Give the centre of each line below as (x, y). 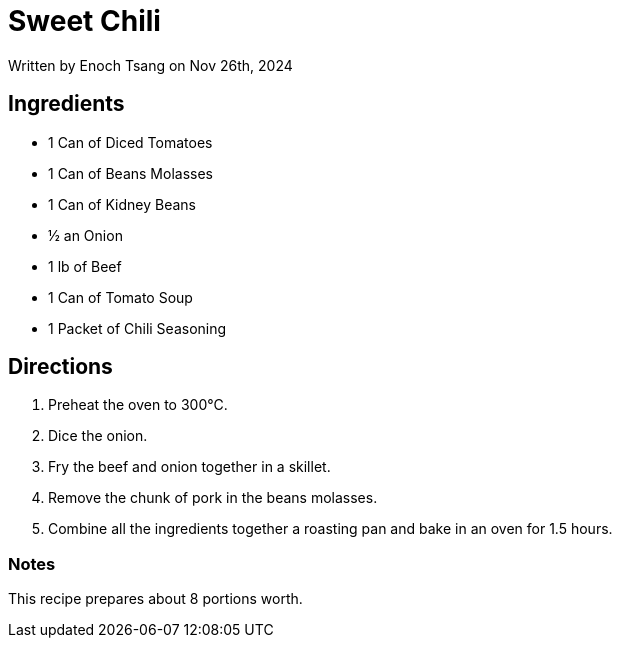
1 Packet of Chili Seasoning (137, 328)
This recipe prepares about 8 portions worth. (155, 599)
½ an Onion (85, 235)
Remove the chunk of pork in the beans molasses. (213, 498)
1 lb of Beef (85, 266)
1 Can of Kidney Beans (122, 204)
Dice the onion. (98, 436)
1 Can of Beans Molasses (130, 173)
